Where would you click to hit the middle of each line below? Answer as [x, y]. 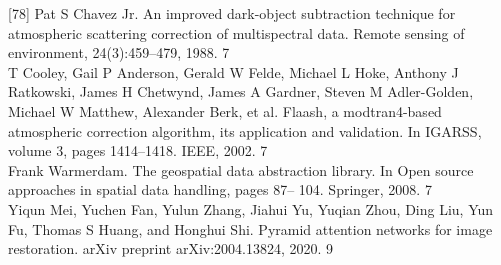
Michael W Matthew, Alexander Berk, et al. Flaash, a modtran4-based [225, 110]
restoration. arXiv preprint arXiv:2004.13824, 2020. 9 [171, 248]
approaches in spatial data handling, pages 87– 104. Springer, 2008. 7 [220, 189]
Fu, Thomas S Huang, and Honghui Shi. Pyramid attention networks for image [250, 228]
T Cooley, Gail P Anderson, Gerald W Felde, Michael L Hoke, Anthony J [233, 71]
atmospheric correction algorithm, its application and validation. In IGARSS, [245, 130]
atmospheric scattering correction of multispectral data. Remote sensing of [236, 32]
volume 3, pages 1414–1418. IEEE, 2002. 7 [138, 150]
